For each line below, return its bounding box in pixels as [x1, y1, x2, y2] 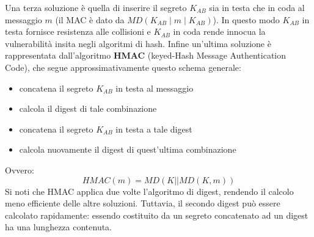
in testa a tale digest [115, 122, 192, 135]
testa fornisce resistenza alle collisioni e [5, 25, 151, 38]
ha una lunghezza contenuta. [5, 221, 112, 233]
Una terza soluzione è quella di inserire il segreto [5, 1, 187, 13]
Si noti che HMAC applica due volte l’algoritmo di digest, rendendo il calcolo [5, 184, 294, 197]
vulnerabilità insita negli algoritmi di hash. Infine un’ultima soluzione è [5, 37, 271, 49]
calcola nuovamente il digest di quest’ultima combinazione [19, 143, 236, 156]
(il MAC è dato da [55, 13, 125, 26]
